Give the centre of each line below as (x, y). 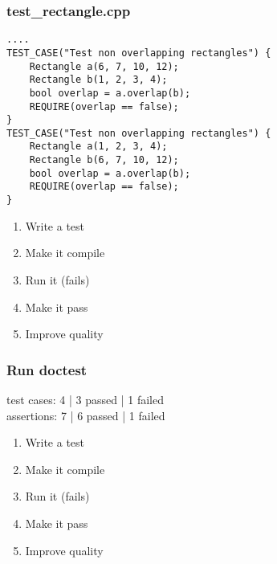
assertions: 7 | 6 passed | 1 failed (86, 415)
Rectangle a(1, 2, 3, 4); (98, 147)
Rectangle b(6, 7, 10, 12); (104, 160)
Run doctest (47, 369)
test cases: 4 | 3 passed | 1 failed (85, 399)
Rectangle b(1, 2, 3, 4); (98, 80)
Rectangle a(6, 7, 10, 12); (104, 66)
